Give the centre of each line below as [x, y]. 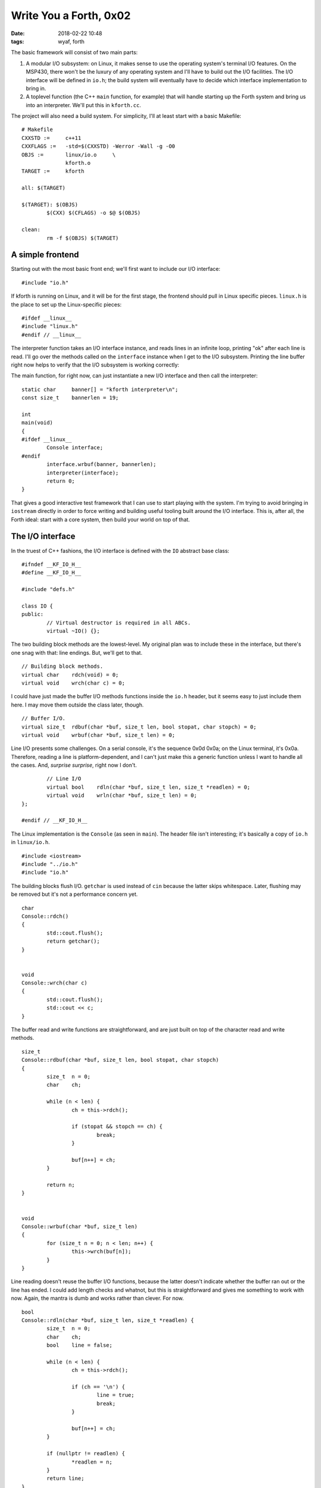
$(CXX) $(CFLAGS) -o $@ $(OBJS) [94, 213]
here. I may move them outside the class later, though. [77, 705]
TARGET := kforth [53, 171]
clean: [31, 230]
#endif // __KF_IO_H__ [55, 820]
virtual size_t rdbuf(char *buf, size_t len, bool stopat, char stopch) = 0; [139, 727]
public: [33, 614]
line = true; [116, 1395]
